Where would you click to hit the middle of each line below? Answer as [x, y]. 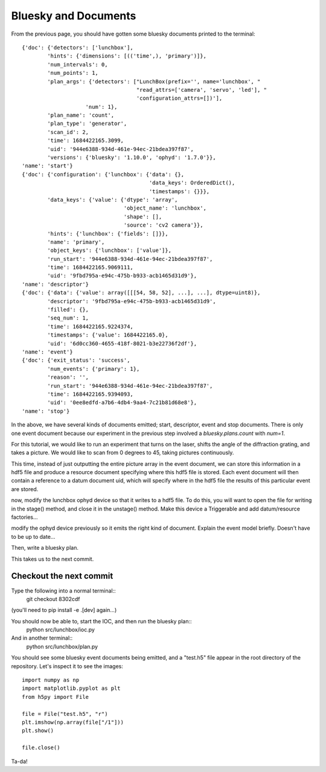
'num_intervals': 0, [78, 64]
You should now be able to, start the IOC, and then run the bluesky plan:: [102, 621]
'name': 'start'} [47, 166]
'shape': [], [143, 217]
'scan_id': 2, [68, 132]
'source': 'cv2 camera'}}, [163, 225]
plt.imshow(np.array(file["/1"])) [73, 722]
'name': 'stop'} [46, 411]
